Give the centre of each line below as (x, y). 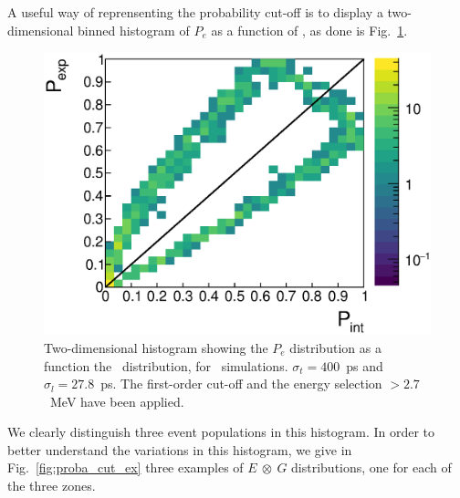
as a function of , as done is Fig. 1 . (309, 30)
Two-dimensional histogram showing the (156, 347)
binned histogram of (134, 30)
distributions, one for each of (371, 467)
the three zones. (52, 486)
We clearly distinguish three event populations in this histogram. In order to (221, 432)
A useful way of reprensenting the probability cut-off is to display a (195, 12)
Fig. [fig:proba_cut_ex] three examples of (125, 467)
